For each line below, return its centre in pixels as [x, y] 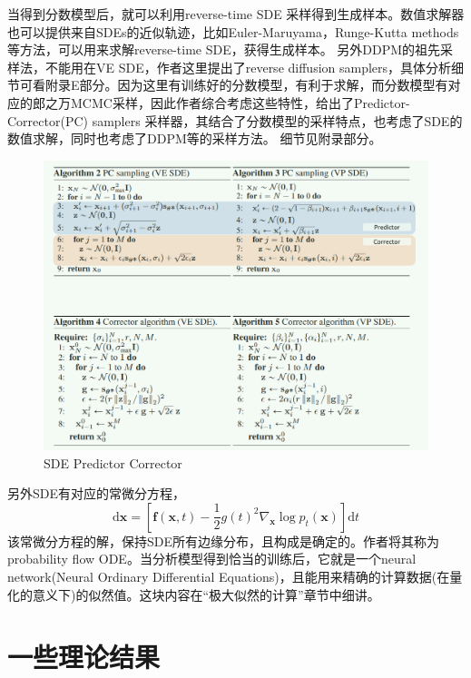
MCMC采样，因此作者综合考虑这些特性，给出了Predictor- [240, 102]
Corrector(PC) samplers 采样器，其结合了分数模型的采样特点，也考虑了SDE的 [235, 120]
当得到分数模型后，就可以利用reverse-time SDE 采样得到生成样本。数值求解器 [236, 14]
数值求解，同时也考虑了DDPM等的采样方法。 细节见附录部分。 [195, 138]
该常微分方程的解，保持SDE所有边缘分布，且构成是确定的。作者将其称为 [224, 540]
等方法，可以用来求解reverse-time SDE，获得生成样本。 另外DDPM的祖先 [224, 49]
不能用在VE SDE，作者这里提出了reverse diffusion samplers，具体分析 [248, 67]
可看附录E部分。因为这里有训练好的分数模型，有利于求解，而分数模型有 [234, 85]
